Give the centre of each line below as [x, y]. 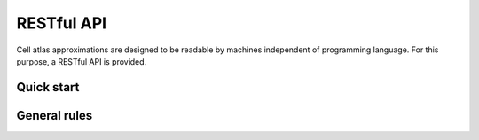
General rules [55, 115]
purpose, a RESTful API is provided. [82, 61]
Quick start [48, 87]
